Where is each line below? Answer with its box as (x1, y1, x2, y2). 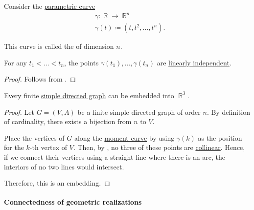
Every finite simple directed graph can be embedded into (4, 90, 174, 100)
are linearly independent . (157, 57, 231, 67)
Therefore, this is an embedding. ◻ (4, 178, 110, 188)
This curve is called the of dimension (4, 41, 114, 51)
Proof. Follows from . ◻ (4, 74, 76, 84)
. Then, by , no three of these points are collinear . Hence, (73, 142, 245, 152)
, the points (64, 57, 99, 67)
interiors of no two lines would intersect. (4, 161, 124, 171)
